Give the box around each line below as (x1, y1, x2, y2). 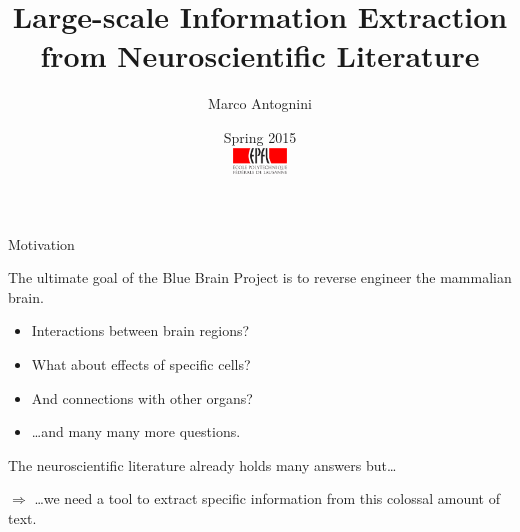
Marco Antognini (208, 93, 312, 114)
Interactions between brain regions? (31, 320, 250, 341)
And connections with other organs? (31, 387, 253, 408)
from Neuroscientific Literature (40, 35, 480, 76)
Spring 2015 (223, 126, 297, 147)
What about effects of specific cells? (31, 353, 251, 374)
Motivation (8, 233, 75, 254)
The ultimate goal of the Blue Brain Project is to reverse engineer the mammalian (8, 267, 512, 288)
